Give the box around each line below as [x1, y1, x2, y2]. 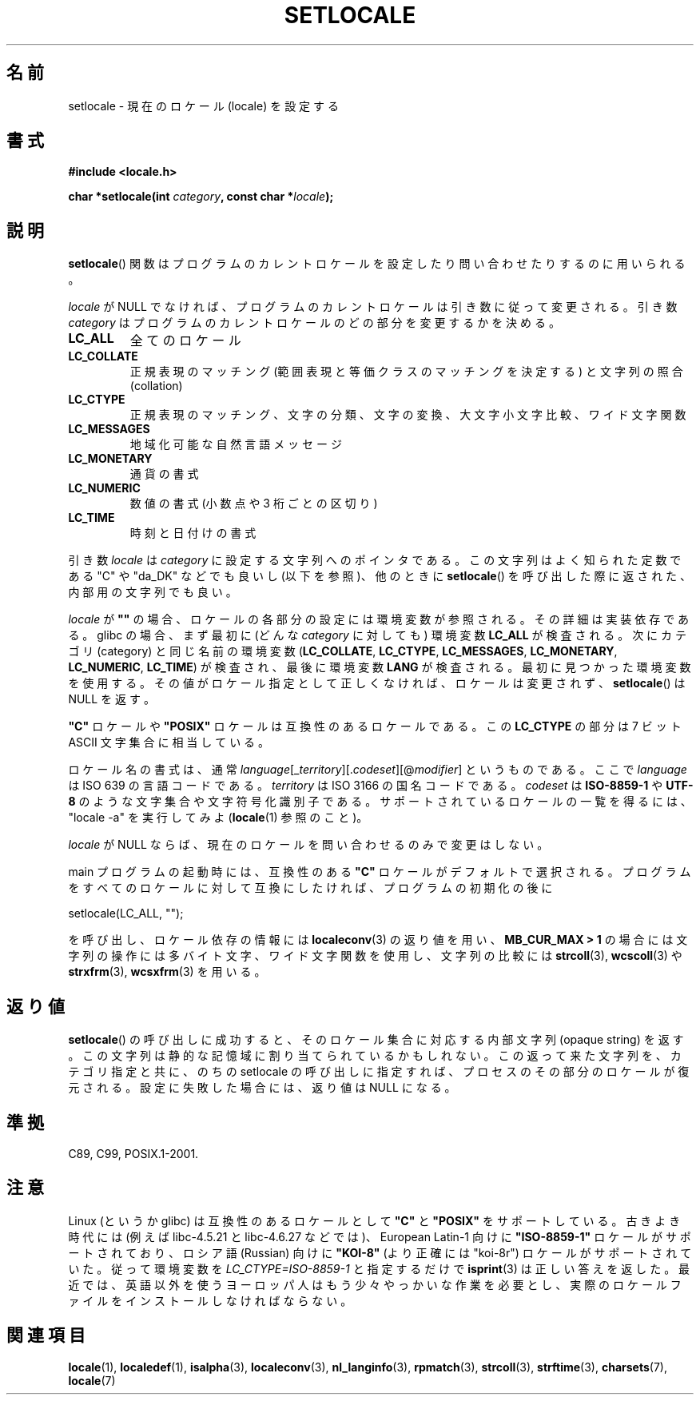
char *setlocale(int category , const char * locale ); [68, 189, 334, 204]
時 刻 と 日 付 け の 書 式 [129, 526, 257, 540]
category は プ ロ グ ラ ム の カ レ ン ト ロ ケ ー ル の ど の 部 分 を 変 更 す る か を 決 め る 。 [68, 316, 560, 330]
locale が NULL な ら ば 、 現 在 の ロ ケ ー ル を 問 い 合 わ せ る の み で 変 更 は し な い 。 [68, 838, 549, 852]
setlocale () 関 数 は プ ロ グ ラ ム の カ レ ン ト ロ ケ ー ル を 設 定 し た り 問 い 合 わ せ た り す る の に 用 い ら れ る [68, 257, 686, 271]
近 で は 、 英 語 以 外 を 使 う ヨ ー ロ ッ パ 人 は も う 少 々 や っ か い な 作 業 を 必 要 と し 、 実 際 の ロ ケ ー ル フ [68, 1277, 682, 1292]
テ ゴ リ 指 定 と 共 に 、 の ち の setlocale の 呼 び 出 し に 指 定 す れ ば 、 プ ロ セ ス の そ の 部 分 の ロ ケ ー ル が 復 [68, 1065, 690, 1079]
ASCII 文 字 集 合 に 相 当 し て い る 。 [68, 735, 270, 750]
